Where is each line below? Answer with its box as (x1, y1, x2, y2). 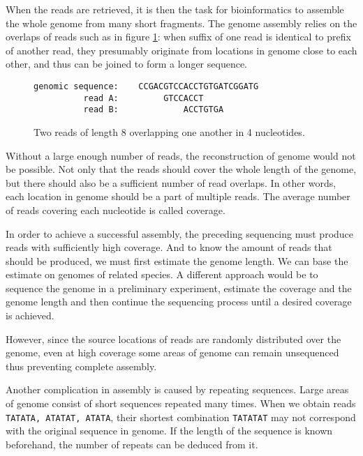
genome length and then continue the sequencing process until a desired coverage (6, 294, 352, 309)
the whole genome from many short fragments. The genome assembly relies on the (6, 15, 357, 30)
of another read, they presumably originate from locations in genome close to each (6, 43, 357, 57)
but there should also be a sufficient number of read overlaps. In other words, (6, 175, 336, 190)
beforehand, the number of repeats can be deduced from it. (6, 436, 258, 451)
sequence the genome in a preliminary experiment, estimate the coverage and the (6, 280, 352, 295)
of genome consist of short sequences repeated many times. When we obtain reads (6, 396, 356, 411)
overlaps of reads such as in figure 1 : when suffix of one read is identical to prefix (6, 29, 351, 44)
